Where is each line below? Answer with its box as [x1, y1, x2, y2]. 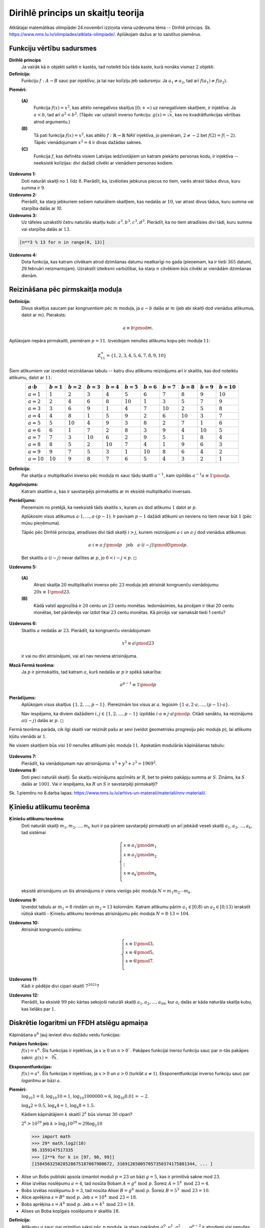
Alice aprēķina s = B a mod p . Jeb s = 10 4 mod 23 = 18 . [21, 1194, 137, 1200]
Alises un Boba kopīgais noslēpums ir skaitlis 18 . [21, 1208, 120, 1214]
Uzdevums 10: [9, 920, 39, 925]
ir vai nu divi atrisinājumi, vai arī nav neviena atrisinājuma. [21, 653, 137, 659]
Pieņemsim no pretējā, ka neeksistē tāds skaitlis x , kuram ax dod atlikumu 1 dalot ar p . [21, 504, 197, 510]
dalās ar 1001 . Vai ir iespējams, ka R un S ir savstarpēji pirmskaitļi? [21, 781, 158, 787]
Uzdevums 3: [9, 212, 37, 218]
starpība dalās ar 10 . [21, 205, 63, 211]
